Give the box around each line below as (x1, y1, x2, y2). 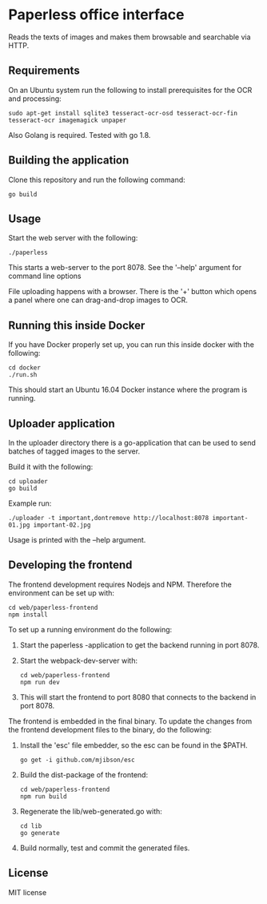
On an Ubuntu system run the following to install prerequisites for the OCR (8, 85, 253, 95)
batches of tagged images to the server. (8, 446, 141, 456)
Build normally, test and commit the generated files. (19, 843, 190, 853)
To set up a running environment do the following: (8, 624, 173, 634)
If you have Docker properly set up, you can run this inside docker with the (8, 340, 254, 349)
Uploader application (8, 417, 115, 430)
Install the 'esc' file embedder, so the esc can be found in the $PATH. (19, 740, 248, 750)
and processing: (8, 94, 62, 103)
